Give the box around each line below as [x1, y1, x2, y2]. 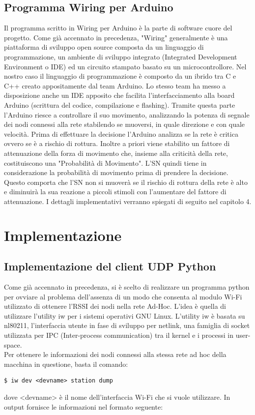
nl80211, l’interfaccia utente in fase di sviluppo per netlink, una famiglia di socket [4, 320, 250, 330]
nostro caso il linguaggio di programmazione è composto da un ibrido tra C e [4, 71, 236, 81]
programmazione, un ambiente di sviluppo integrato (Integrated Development [4, 51, 237, 61]
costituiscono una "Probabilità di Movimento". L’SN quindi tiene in [4, 157, 207, 168]
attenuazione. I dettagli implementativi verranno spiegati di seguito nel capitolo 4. [4, 196, 252, 206]
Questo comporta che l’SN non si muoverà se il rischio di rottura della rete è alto [4, 177, 248, 187]
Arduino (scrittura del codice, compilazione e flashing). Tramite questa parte [4, 99, 235, 110]
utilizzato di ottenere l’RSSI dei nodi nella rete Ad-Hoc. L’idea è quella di [4, 301, 226, 311]
